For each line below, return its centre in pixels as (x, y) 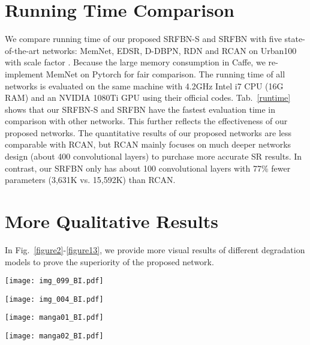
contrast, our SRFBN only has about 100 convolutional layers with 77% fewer (148, 168)
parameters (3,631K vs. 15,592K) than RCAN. (90, 180)
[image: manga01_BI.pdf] (54, 318)
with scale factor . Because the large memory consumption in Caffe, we (135, 62)
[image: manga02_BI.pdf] (54, 336)
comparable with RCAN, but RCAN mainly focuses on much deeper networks (148, 144)
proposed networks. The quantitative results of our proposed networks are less (148, 132)
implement (24, 73)
